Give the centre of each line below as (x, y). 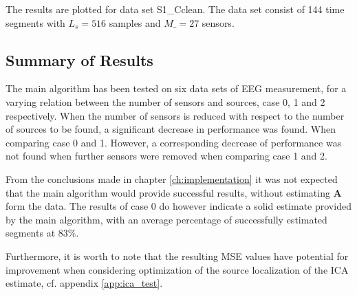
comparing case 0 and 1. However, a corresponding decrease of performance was (174, 142)
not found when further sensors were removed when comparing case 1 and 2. (166, 156)
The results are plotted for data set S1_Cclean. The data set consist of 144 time (175, 9)
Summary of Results (79, 59)
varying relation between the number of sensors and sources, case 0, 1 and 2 (165, 101)
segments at (31, 233)
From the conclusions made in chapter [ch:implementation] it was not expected (172, 178)
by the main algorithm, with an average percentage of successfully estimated (166, 219)
